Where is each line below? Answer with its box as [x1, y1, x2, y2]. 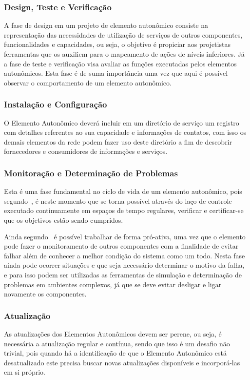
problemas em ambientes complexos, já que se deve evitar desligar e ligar [4, 279, 222, 289]
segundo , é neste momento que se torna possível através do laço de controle [4, 195, 232, 206]
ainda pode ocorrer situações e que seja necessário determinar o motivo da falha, [4, 260, 245, 270]
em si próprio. [4, 367, 45, 377]
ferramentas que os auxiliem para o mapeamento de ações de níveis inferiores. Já [4, 49, 245, 59]
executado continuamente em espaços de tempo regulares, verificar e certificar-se [4, 205, 244, 215]
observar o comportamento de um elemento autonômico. [4, 77, 172, 87]
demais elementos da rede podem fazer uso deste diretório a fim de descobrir [4, 136, 232, 147]
